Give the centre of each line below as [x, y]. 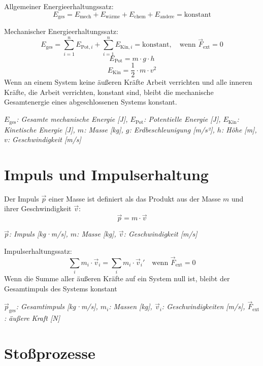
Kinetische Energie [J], [40, 129]
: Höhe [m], [239, 129]
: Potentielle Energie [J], [182, 119]
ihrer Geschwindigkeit [38, 208]
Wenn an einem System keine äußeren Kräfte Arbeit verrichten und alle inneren [128, 82]
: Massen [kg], [130, 306]
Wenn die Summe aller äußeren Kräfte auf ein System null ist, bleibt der [117, 278]
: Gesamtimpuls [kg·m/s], [57, 306]
